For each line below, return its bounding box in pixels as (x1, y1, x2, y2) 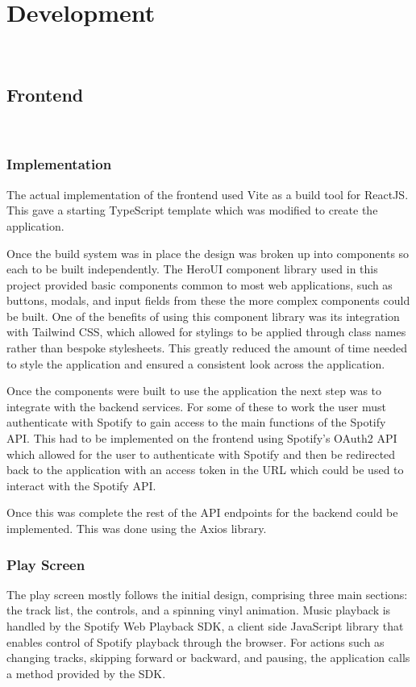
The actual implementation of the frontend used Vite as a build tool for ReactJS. (6, 185, 409, 202)
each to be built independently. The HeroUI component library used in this (6, 260, 378, 277)
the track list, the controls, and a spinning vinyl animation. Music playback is (6, 602, 391, 618)
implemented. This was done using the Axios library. (6, 520, 267, 537)
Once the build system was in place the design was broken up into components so (6, 244, 410, 261)
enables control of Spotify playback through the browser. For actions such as (6, 633, 385, 650)
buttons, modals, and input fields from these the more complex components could (6, 292, 410, 309)
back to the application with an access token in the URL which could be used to (6, 461, 404, 478)
